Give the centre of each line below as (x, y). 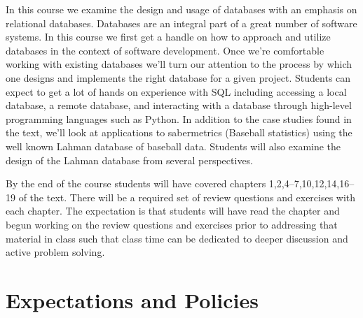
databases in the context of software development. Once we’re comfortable (165, 50)
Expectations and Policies (132, 299)
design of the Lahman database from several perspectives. (130, 160)
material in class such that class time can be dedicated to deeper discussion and (177, 238)
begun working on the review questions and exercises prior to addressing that (172, 224)
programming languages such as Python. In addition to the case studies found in (179, 118)
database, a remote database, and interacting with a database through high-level (179, 105)
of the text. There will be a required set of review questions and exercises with (187, 197)
